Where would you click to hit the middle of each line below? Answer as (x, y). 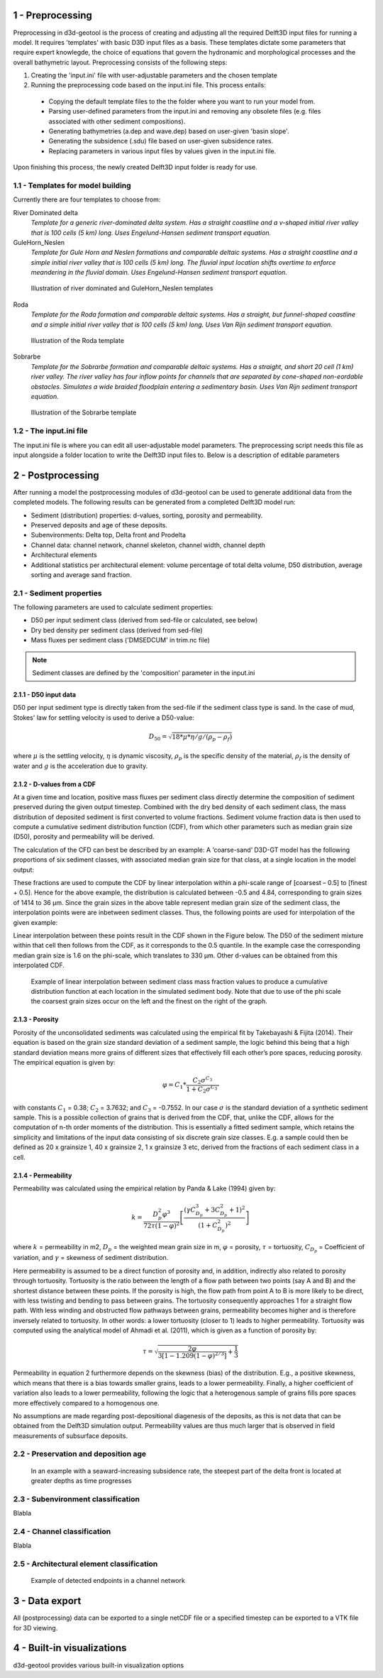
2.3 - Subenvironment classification (76, 1499)
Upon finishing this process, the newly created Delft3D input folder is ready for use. (135, 168)
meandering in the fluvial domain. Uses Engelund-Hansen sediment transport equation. (159, 273)
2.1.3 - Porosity (36, 1019)
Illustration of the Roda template (77, 341)
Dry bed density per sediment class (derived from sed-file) (117, 630)
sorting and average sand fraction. (81, 574)
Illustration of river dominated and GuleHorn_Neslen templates (122, 288)
